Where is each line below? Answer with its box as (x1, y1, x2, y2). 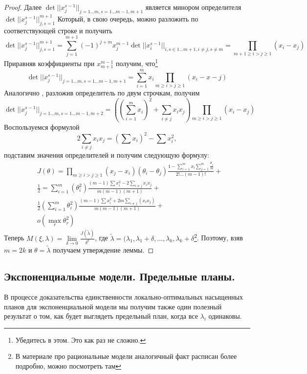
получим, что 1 (115, 57, 158, 68)
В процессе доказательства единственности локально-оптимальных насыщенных (4, 291, 243, 302)
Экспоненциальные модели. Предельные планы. (4, 269, 235, 284)
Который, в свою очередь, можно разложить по (57, 13, 198, 23)
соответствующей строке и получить (4, 25, 112, 35)
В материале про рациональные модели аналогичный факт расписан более (15, 351, 237, 361)
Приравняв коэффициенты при (4, 58, 95, 68)
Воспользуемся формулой (4, 121, 80, 132)
